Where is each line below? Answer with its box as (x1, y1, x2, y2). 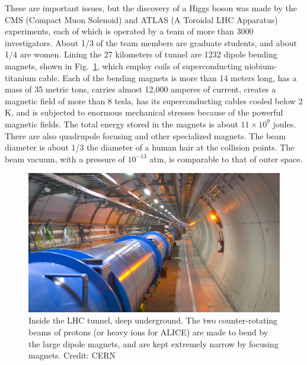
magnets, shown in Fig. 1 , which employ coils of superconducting (5, 59, 242, 72)
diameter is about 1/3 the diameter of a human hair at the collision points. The (5, 141, 295, 153)
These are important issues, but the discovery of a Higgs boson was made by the (5, 2, 298, 14)
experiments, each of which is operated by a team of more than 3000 (5, 25, 254, 37)
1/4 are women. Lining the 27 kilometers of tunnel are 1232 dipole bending (5, 48, 277, 60)
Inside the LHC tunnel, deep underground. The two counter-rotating (28, 314, 278, 326)
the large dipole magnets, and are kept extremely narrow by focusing (28, 337, 279, 350)
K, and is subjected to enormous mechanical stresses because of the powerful (5, 106, 283, 119)
